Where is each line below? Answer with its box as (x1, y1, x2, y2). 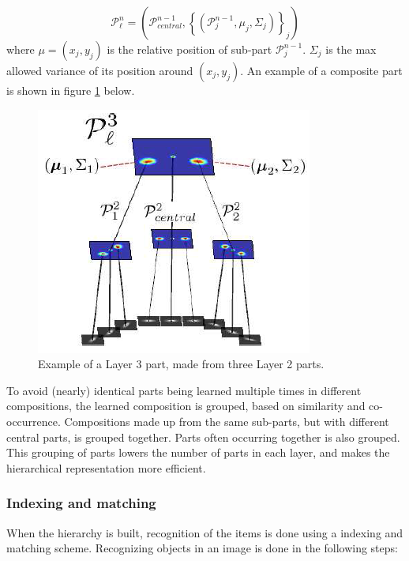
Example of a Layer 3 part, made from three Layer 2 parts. (38, 356, 325, 372)
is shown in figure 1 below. (6, 82, 135, 98)
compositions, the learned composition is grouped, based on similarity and (6, 397, 366, 414)
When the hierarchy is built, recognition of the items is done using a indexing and (6, 524, 403, 540)
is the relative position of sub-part (107, 41, 272, 57)
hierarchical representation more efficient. (6, 459, 206, 476)
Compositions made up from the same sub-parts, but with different (64, 412, 389, 429)
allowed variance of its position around (6, 62, 193, 78)
